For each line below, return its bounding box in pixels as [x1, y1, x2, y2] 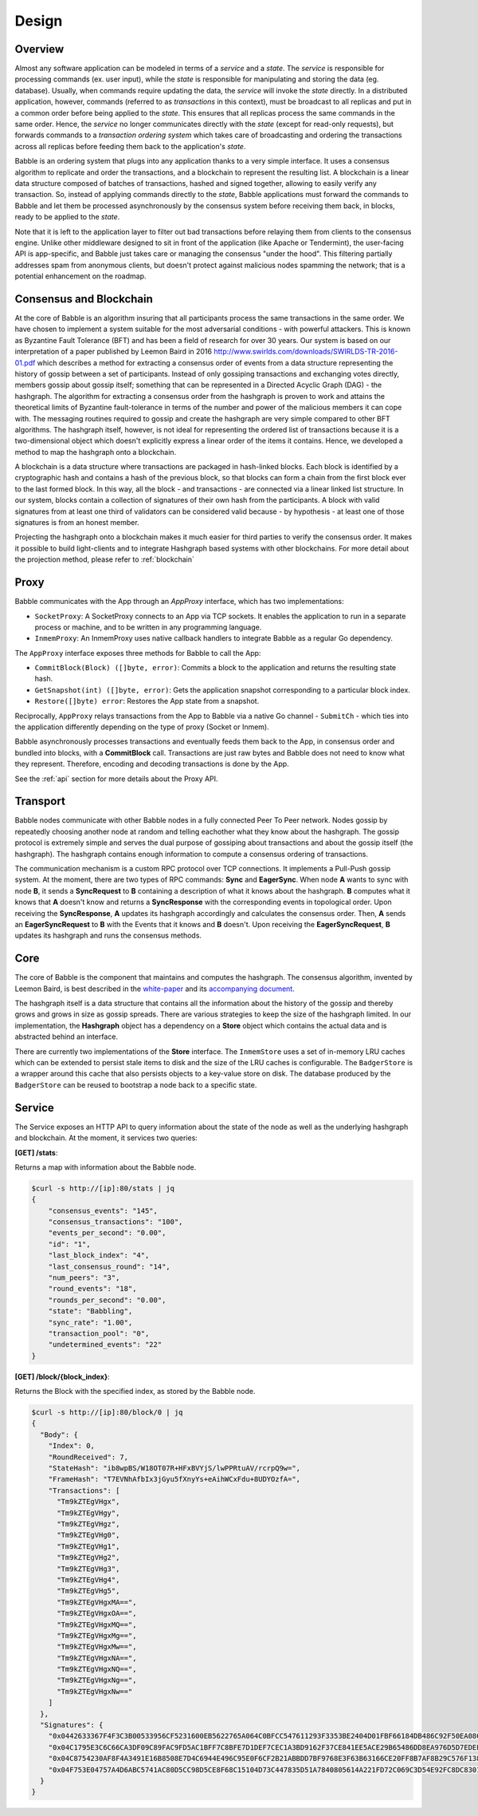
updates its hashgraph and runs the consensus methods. [14, 930, 202, 941]
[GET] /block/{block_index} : [14, 1372, 111, 1381]
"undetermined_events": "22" [48, 1340, 163, 1349]
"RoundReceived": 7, [48, 1452, 129, 1462]
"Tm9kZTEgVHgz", [57, 1520, 120, 1528]
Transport [14, 795, 65, 808]
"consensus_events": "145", [48, 1206, 159, 1215]
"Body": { [40, 1430, 79, 1439]
